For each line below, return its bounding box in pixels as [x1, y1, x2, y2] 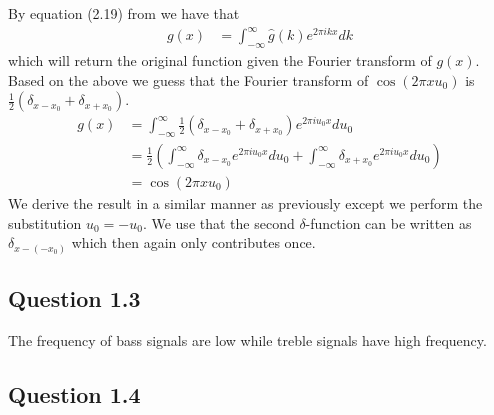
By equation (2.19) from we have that [8, 3, 240, 23]
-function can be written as [305, 212, 472, 233]
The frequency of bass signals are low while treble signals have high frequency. [8, 329, 487, 350]
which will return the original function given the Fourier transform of [8, 49, 432, 70]
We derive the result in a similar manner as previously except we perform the [8, 193, 483, 213]
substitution [8, 212, 82, 233]
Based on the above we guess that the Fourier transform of [8, 69, 369, 90]
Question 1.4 [8, 378, 141, 409]
